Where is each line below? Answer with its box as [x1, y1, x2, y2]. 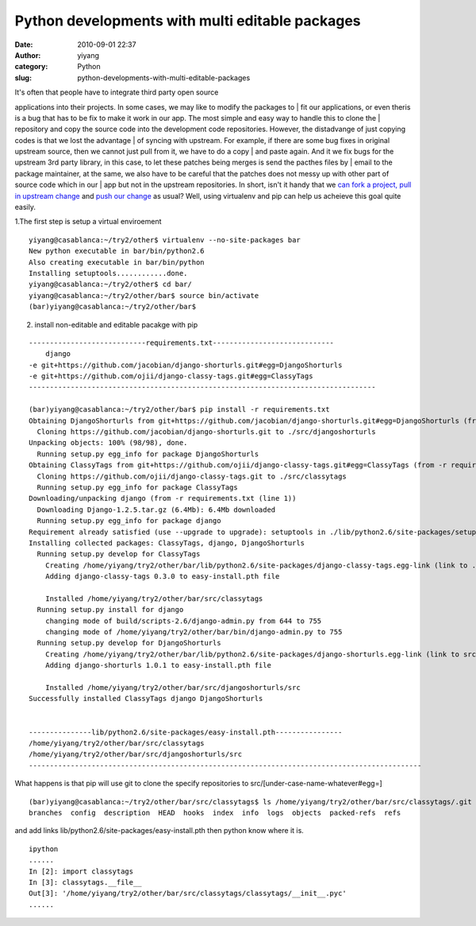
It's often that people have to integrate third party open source [14, 87, 219, 97]
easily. [14, 203, 36, 212]
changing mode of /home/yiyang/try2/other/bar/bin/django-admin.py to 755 [44, 628, 343, 637]
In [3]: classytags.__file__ [29, 878, 142, 886]
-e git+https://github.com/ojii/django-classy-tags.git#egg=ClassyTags [29, 372, 313, 381]
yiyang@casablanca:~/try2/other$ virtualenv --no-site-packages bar [29, 235, 301, 244]
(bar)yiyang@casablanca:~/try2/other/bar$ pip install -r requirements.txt [29, 405, 330, 414]
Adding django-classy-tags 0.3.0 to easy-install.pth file [44, 572, 280, 581]
